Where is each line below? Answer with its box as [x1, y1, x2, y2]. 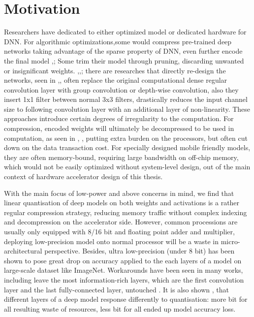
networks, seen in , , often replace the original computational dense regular [4, 75, 227, 85]
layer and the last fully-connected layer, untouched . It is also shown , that [4, 284, 229, 294]
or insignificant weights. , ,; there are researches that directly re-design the [4, 65, 226, 75]
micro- [221, 236, 240, 246]
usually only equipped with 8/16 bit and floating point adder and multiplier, [4, 226, 235, 236]
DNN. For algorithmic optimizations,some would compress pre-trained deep [4, 36, 232, 46]
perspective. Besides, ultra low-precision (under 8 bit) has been [44, 246, 235, 256]
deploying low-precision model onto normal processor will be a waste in [4, 236, 219, 246]
